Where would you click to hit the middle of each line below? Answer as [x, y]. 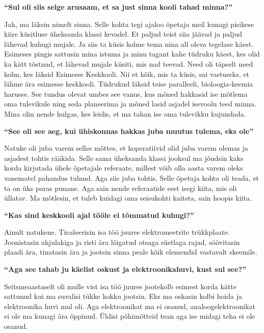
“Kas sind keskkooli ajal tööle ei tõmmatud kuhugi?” [99, 215]
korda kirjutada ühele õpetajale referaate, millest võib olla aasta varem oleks [124, 168]
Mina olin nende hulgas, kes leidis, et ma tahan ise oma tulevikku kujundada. [125, 113]
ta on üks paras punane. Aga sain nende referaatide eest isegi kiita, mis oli [121, 188]
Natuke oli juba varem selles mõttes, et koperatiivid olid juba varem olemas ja [126, 148]
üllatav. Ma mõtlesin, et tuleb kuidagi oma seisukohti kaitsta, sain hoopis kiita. [128, 198]
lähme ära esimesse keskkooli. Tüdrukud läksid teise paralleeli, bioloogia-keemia [129, 84]
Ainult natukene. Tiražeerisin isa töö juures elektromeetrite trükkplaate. [117, 232]
